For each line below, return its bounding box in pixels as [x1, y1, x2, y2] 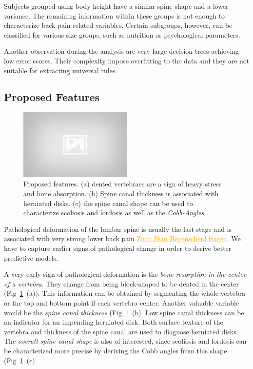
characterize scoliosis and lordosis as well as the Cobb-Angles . [23, 207, 208, 218]
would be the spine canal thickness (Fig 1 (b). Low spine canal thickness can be [4, 307, 244, 317]
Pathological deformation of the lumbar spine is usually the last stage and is [4, 224, 232, 234]
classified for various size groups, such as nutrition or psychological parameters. [4, 29, 240, 40]
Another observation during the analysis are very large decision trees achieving [4, 46, 239, 56]
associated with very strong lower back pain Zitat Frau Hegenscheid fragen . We [4, 233, 241, 244]
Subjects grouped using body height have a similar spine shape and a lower [4, 1, 229, 11]
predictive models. [4, 252, 58, 263]
